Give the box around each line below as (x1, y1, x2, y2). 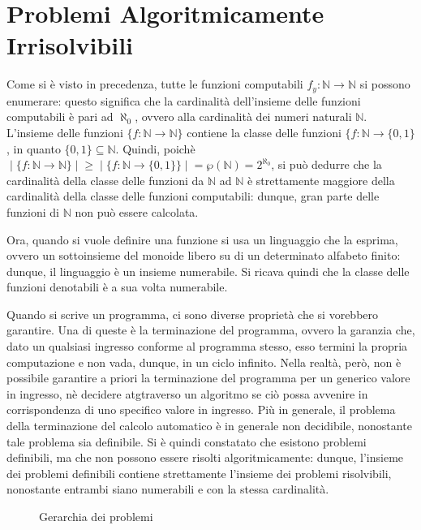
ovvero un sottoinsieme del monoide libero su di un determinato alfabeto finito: (6, 247, 401, 264)
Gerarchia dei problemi (39, 508, 153, 525)
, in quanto (6, 140, 61, 157)
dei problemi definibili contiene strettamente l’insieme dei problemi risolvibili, (6, 464, 392, 481)
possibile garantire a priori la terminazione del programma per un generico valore (6, 369, 410, 386)
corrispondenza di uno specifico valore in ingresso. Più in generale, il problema (6, 401, 396, 418)
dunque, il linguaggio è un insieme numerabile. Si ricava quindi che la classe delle (6, 262, 410, 279)
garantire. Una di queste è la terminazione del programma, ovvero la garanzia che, (6, 321, 415, 338)
